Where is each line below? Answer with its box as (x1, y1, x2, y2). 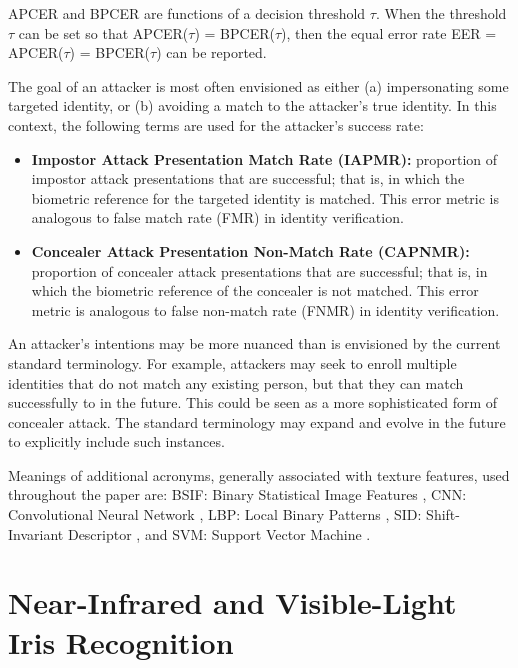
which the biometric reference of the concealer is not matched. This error (31, 280, 479, 301)
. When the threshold (375, 3, 507, 23)
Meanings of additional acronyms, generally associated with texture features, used (8, 464, 510, 485)
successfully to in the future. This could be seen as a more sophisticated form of (8, 392, 498, 413)
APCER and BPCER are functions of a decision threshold (8, 3, 366, 23)
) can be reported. (156, 42, 267, 63)
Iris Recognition (8, 621, 234, 662)
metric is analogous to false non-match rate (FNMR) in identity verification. (31, 299, 500, 320)
